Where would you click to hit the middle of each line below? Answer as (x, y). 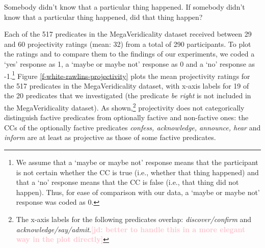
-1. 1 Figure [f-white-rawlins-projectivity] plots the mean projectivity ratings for (127, 75)
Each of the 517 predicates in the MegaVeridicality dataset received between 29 (128, 34)
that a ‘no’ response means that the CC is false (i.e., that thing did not (127, 182)
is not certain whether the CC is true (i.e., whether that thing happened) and (137, 172)
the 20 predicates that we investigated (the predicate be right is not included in (128, 95)
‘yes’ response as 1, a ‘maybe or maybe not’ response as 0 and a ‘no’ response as (130, 63)
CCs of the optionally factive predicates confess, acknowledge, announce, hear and (132, 127)
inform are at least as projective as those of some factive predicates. (110, 137)
